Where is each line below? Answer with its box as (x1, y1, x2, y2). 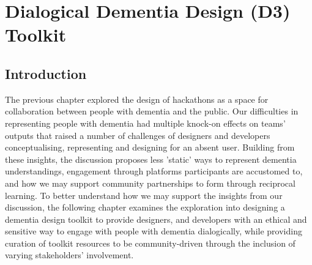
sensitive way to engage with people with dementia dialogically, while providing (5, 225, 302, 237)
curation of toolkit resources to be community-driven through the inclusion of (5, 236, 295, 249)
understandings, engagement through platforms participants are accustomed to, (5, 165, 303, 177)
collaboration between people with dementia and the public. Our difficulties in (5, 105, 299, 118)
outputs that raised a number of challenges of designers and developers (5, 129, 270, 141)
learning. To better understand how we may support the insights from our (5, 188, 283, 201)
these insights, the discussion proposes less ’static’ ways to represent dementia (5, 152, 297, 165)
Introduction (5, 64, 87, 83)
